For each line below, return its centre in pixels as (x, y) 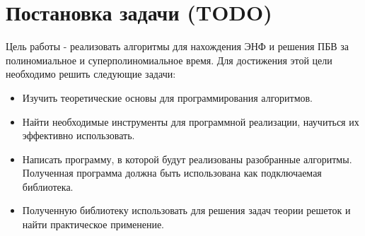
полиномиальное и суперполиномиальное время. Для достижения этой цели (169, 60)
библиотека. (48, 186)
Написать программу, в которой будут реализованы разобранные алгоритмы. (187, 159)
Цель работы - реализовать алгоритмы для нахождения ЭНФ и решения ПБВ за (177, 46)
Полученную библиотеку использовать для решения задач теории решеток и (186, 210)
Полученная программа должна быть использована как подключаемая (172, 173)
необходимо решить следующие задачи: (91, 74)
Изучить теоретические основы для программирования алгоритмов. (168, 97)
